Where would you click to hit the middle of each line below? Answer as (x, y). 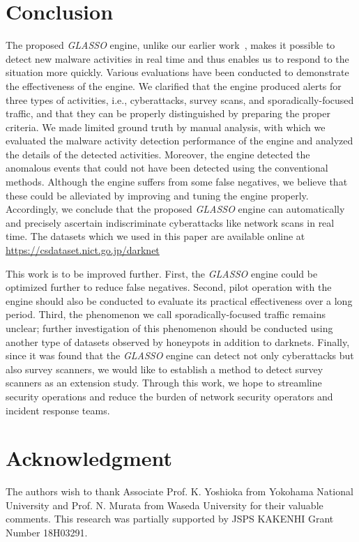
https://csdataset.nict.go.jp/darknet (83, 250)
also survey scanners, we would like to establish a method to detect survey (165, 369)
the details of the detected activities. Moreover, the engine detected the (158, 154)
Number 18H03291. (47, 533)
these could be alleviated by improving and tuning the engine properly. (157, 195)
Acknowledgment (89, 458)
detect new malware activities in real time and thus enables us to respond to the (177, 58)
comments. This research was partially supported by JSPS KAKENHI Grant (170, 519)
